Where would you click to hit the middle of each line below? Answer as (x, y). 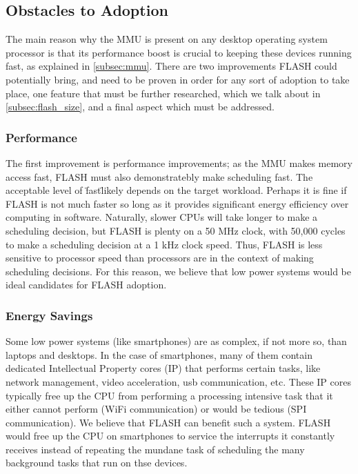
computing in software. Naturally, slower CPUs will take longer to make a (162, 217)
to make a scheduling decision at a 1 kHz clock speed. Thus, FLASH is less (164, 244)
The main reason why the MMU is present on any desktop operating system (167, 39)
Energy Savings (49, 315)
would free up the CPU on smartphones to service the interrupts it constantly (170, 436)
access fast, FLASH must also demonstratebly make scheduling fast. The (159, 176)
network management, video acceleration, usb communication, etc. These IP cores (178, 381)
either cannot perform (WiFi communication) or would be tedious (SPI (156, 409)
